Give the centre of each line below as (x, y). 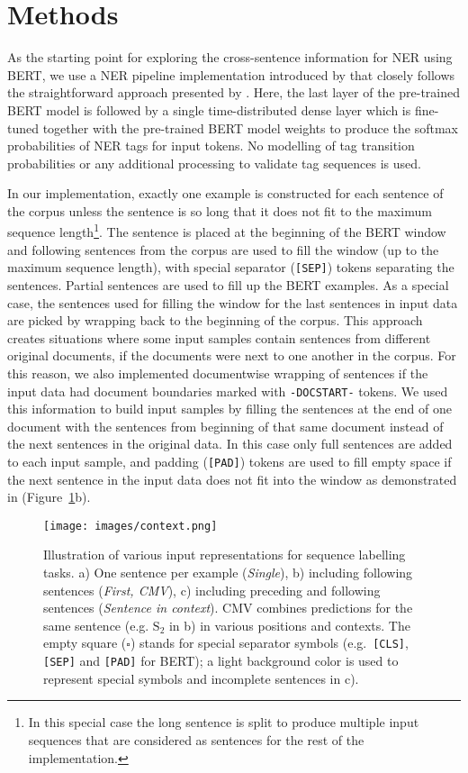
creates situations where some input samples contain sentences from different (219, 337)
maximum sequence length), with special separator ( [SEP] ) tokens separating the (231, 267)
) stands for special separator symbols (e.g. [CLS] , (269, 643)
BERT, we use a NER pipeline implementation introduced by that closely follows (231, 74)
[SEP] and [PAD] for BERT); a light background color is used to (221, 661)
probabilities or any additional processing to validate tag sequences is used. (214, 163)
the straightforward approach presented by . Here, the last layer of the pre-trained (234, 92)
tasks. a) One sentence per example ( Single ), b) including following (228, 573)
